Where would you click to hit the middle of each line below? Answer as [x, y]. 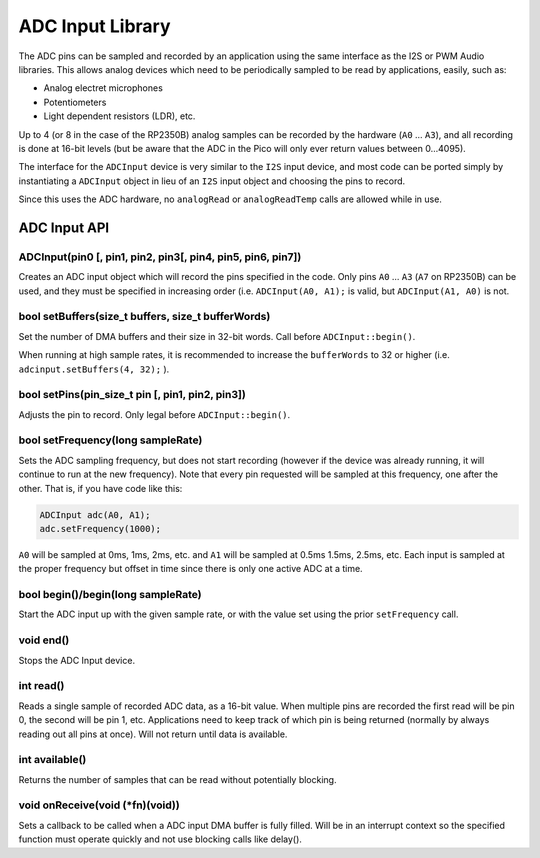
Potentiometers [75, 102]
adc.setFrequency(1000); [100, 528]
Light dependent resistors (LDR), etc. [119, 116]
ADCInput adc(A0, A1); [95, 514]
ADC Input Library [94, 26]
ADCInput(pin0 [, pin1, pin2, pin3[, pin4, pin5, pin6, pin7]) [160, 257]
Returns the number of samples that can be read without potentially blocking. [177, 779]
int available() [52, 760]
